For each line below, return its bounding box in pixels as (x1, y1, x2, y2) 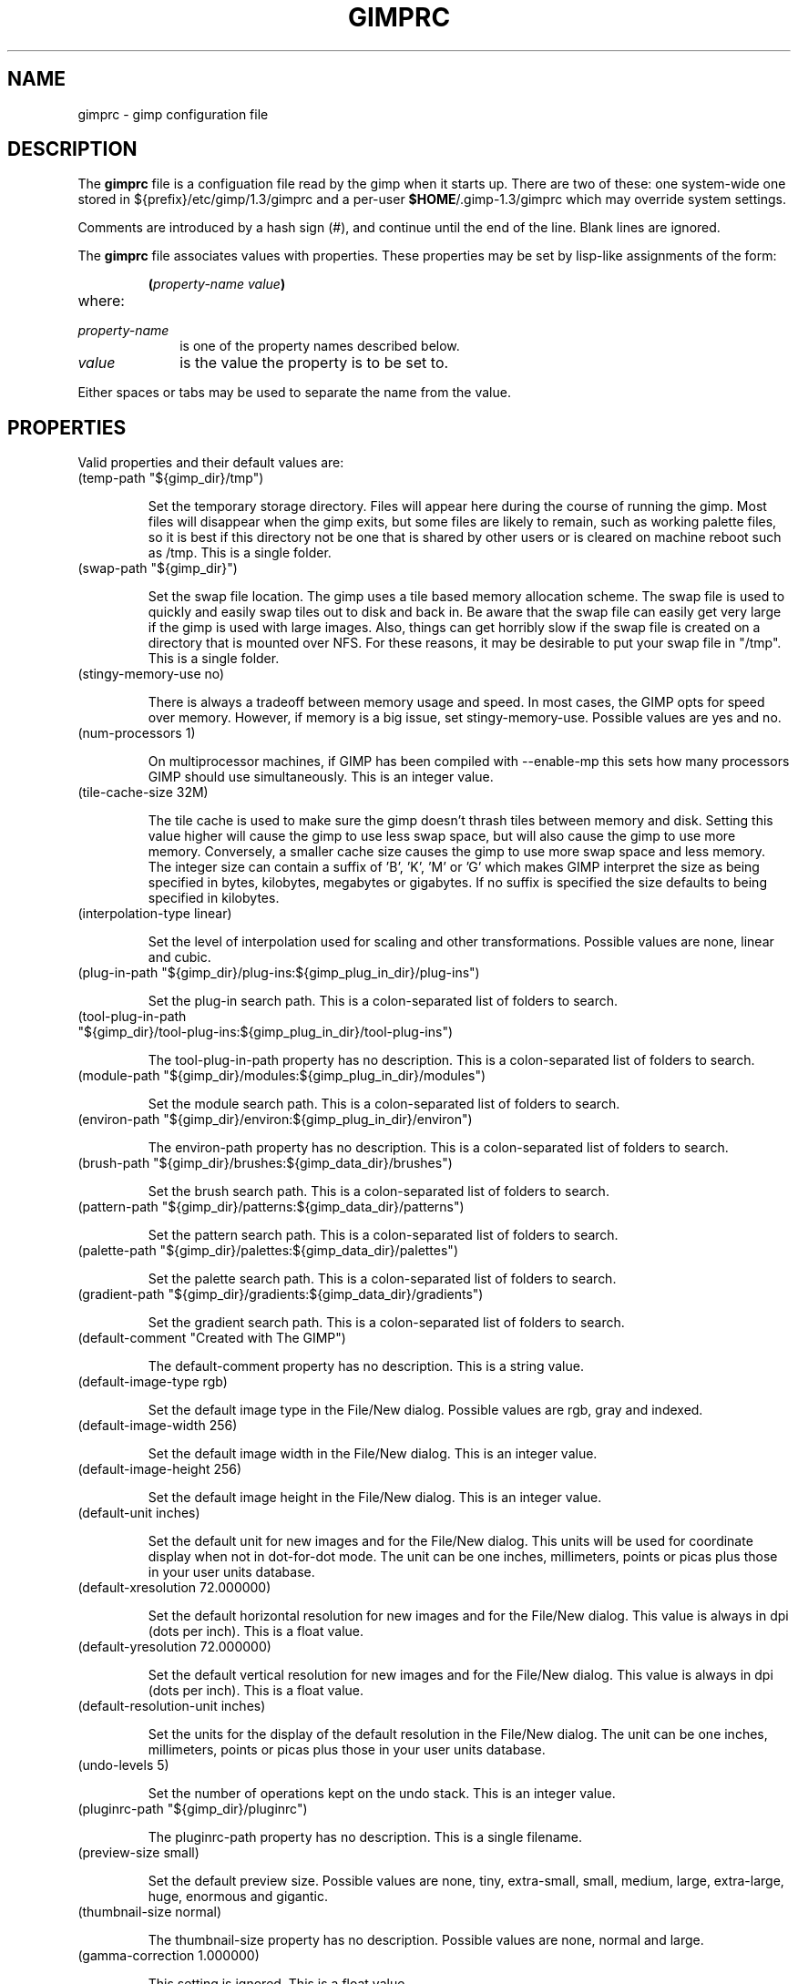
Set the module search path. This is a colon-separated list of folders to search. (148, 1096, 620, 1112)
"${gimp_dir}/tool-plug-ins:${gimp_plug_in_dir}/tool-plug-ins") (77, 1024, 454, 1040)
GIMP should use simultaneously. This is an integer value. (148, 769, 494, 785)
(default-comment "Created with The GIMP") (77, 1330, 346, 1346)
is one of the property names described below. (179, 338, 460, 354)
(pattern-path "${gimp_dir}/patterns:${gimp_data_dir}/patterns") (77, 1199, 465, 1215)
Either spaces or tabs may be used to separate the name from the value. (77, 384, 511, 401)
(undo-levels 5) (77, 1757, 169, 1774)
